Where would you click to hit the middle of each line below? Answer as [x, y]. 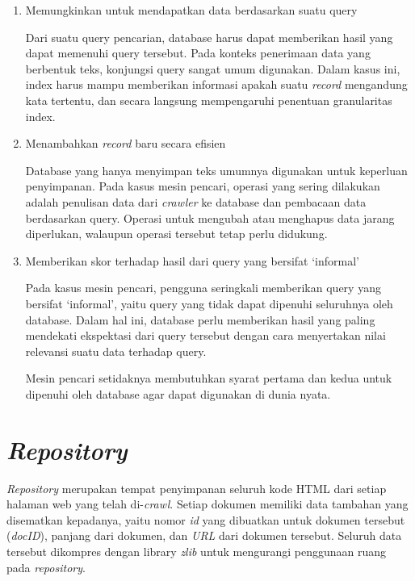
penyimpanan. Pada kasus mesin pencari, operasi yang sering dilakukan [203, 186]
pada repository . [46, 567]
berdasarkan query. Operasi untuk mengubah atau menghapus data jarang [210, 217]
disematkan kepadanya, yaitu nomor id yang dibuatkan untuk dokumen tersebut [206, 519]
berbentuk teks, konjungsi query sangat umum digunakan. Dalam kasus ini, [213, 68]
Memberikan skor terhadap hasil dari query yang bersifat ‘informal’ [192, 260]
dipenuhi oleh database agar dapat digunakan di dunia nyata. [178, 393]
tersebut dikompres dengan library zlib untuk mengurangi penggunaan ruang [197, 551]
